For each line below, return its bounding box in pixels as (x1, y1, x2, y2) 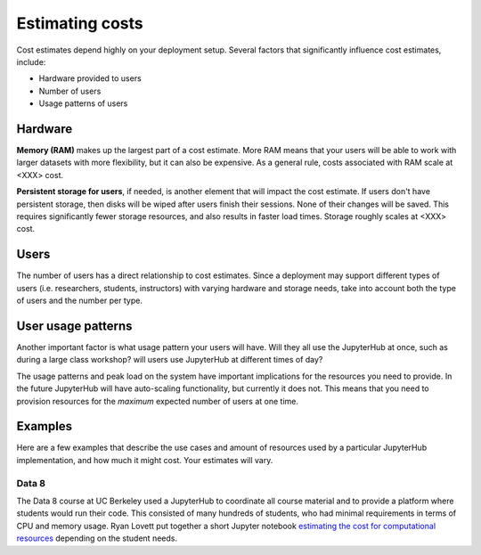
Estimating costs (16, 13, 143, 33)
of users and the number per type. (16, 295, 143, 306)
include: (16, 56, 46, 67)
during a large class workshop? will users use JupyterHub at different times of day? (16, 355, 323, 365)
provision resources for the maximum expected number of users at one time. (16, 396, 298, 406)
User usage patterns (16, 318, 133, 333)
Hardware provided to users (38, 73, 142, 84)
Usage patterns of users (38, 98, 128, 109)
